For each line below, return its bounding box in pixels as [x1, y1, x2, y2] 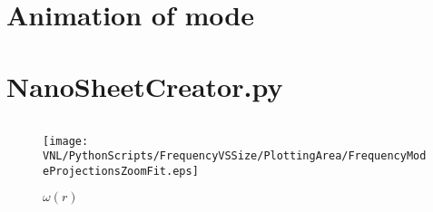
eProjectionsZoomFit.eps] [43, 164, 199, 178]
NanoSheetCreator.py [6, 67, 283, 104]
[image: [43, 134, 89, 148]
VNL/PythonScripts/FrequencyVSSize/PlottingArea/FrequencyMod [43, 149, 427, 163]
